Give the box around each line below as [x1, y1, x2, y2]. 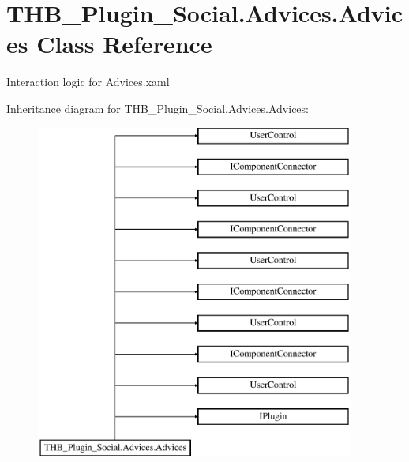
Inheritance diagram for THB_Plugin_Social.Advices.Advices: [6, 100, 309, 116]
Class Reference [36, 28, 212, 60]
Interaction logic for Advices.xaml [6, 73, 170, 90]
